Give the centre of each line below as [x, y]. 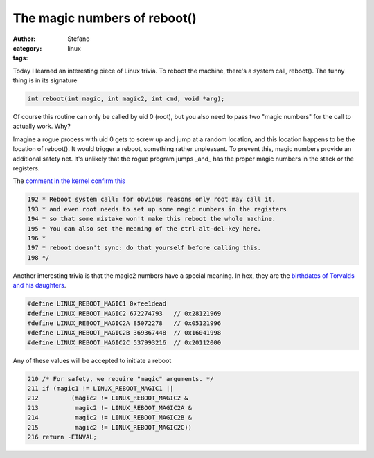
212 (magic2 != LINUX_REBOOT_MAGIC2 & [108, 398]
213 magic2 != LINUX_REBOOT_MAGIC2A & [109, 408]
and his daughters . [39, 285]
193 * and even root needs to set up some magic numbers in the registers [157, 209]
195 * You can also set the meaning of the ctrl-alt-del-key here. [144, 228]
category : [27, 48]
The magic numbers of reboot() [105, 18]
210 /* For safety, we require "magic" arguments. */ [121, 379]
